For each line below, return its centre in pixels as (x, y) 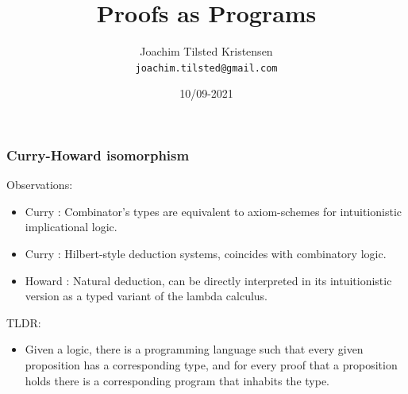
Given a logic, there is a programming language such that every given (194, 349)
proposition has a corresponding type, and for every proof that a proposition (211, 365)
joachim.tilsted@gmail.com (206, 68)
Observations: (40, 185)
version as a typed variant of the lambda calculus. (146, 296)
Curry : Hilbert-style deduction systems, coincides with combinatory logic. (206, 254)
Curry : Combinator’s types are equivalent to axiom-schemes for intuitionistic (214, 211)
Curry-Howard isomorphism (98, 155)
